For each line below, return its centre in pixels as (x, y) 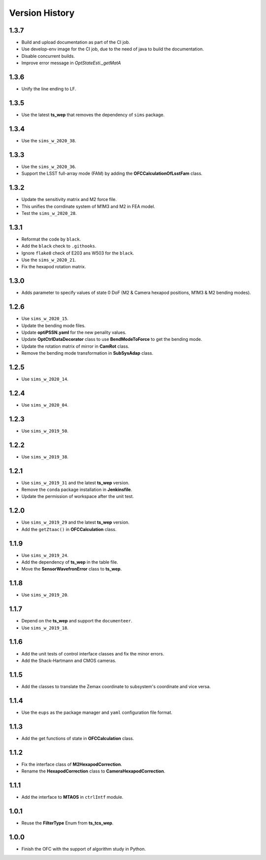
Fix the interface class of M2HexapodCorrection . (72, 764)
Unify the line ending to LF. (49, 89)
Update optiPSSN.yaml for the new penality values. (74, 332)
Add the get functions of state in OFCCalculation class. (78, 738)
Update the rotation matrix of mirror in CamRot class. (75, 346)
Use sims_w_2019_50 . (45, 431)
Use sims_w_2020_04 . (45, 405)
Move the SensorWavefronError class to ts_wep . (72, 569)
